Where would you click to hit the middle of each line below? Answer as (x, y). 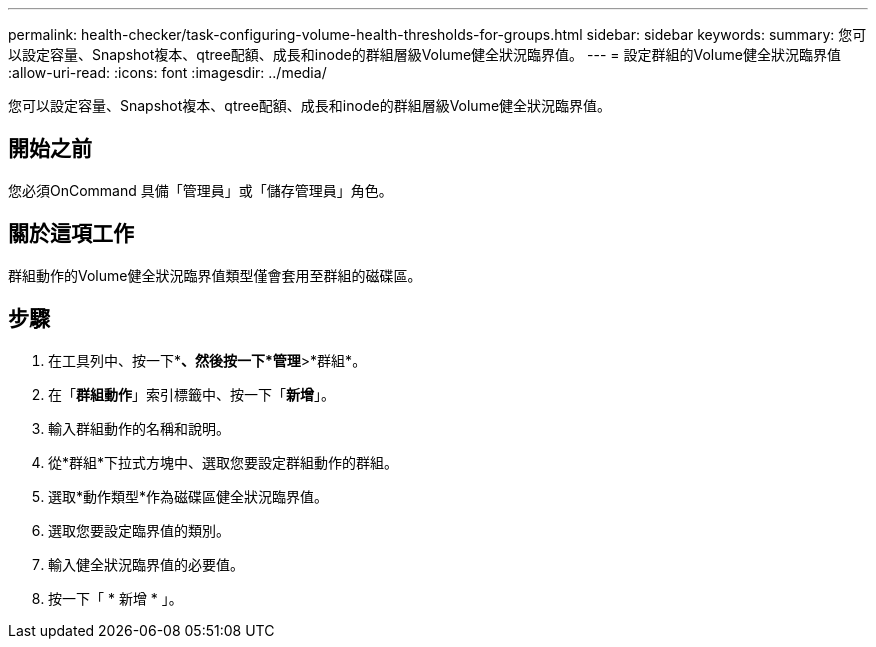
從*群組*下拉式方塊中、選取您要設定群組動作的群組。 (223, 462)
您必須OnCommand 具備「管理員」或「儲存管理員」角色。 (200, 190)
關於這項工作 (71, 234)
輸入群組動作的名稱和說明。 (139, 428)
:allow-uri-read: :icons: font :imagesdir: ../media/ (167, 72)
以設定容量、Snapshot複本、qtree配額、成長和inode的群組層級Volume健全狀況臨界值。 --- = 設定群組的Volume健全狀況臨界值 (424, 54)
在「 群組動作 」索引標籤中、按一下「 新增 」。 (191, 394)
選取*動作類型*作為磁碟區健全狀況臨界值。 (188, 496)
